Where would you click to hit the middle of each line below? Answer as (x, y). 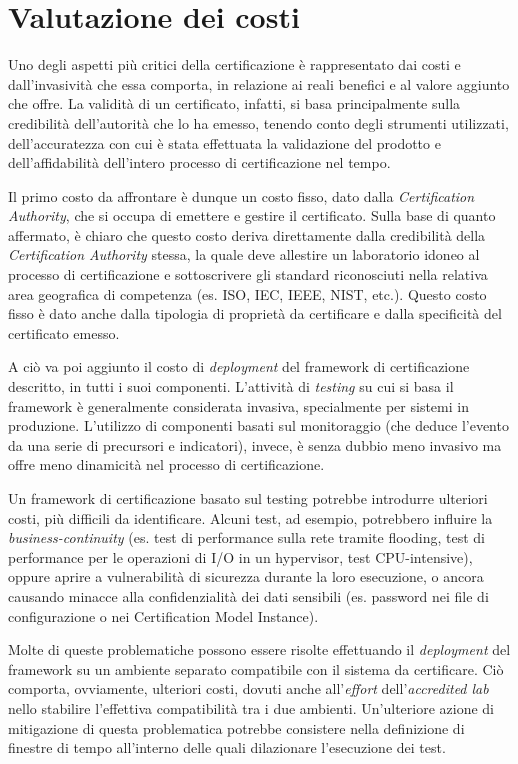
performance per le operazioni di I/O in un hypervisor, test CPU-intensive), (240, 556)
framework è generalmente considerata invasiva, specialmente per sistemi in (238, 405)
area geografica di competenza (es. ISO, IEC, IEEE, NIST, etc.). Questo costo (247, 293)
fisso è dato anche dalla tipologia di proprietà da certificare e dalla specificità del (255, 313)
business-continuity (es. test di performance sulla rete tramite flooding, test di (246, 537)
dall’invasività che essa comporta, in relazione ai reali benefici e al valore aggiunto (259, 83)
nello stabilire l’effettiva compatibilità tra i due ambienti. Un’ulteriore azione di (251, 707)
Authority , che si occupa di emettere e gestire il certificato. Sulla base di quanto (252, 215)
